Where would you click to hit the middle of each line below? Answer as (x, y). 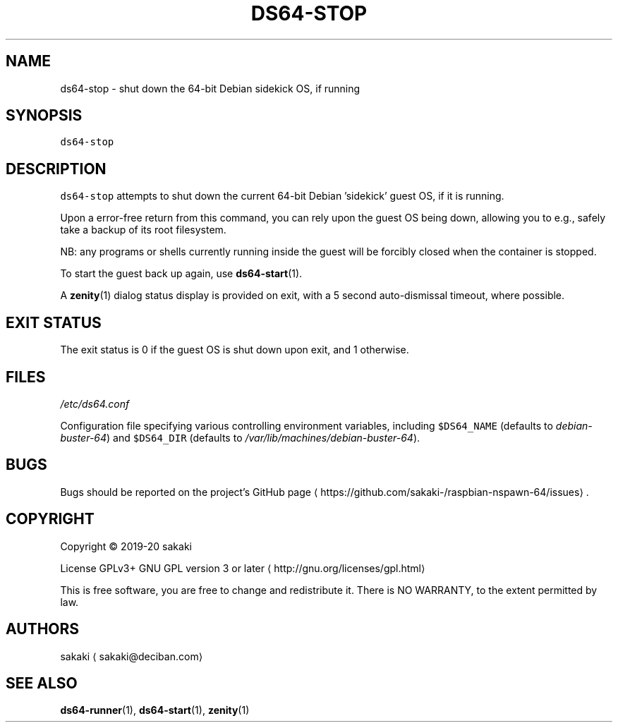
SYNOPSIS (44, 116)
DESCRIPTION (56, 169)
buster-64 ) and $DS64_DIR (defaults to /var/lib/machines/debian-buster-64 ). (240, 437)
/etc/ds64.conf (95, 404)
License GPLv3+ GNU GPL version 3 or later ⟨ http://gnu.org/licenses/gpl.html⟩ (243, 568)
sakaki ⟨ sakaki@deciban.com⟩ (132, 656)
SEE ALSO (42, 683)
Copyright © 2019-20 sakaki (126, 546)
